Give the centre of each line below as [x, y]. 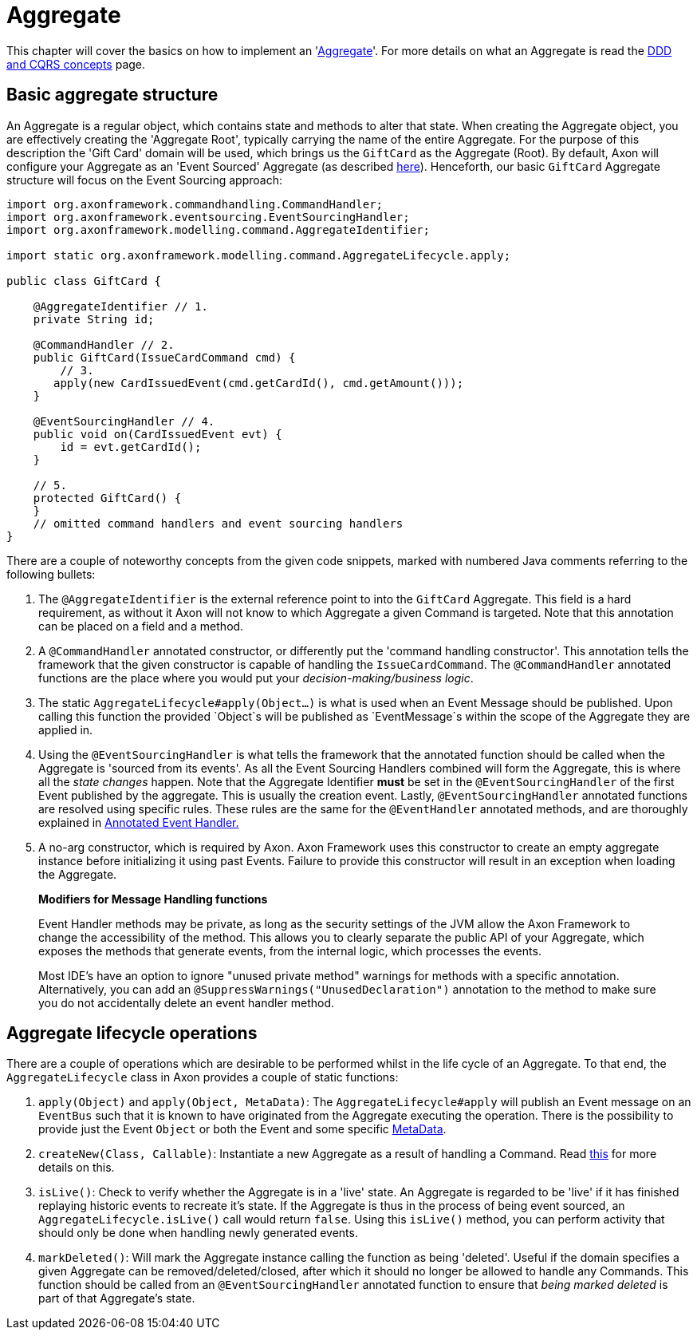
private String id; [94, 319]
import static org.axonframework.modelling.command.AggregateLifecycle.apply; [259, 255]
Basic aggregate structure [112, 95]
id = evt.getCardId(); [131, 447]
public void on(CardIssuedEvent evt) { [158, 434]
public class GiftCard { [84, 281]
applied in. [66, 729]
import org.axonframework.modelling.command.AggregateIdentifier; [219, 229]
